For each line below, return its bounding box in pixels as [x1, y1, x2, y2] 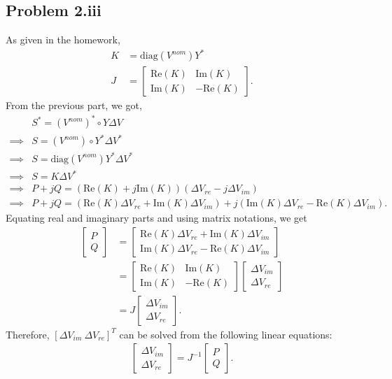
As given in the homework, [6, 32, 120, 47]
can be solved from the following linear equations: [119, 327, 332, 341]
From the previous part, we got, [6, 98, 142, 113]
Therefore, [6, 327, 50, 341]
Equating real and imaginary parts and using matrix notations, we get [6, 210, 307, 225]
